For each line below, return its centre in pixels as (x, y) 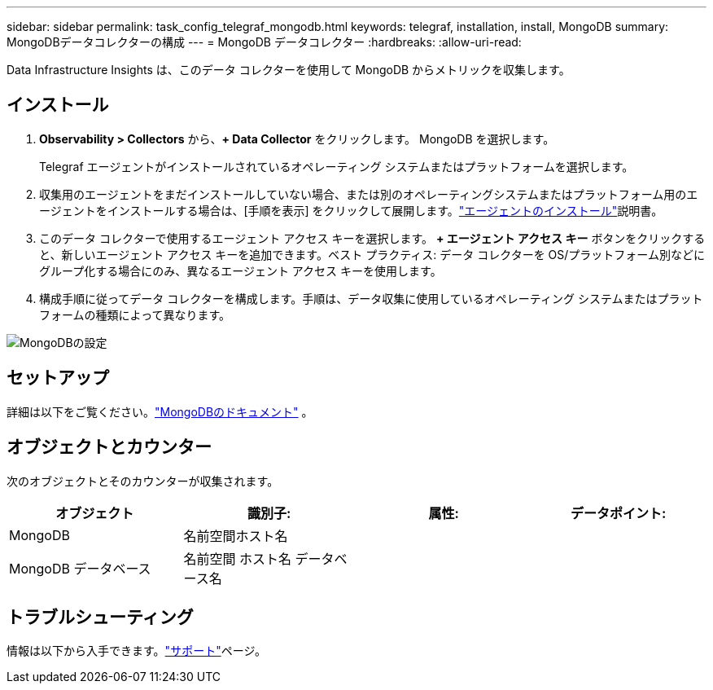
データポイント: (619, 513)
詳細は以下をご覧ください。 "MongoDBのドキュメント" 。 (160, 411)
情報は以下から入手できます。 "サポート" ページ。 (136, 651)
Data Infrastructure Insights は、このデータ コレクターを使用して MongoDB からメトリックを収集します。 (289, 70)
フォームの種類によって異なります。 (135, 314)
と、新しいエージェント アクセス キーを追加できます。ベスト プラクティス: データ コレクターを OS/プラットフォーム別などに (372, 254)
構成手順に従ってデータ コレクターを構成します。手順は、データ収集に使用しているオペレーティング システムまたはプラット (371, 298)
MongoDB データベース (80, 568)
